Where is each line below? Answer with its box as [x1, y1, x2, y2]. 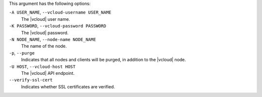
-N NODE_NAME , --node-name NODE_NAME [9, 36, 97, 42]
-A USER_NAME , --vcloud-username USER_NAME [9, 10, 112, 15]
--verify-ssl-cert [9, 77, 53, 83]
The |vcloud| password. [21, 29, 69, 36]
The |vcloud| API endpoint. [21, 70, 75, 76]
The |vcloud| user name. [21, 16, 70, 22]
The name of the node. [21, 43, 67, 49]
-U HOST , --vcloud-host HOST [9, 63, 76, 69]
